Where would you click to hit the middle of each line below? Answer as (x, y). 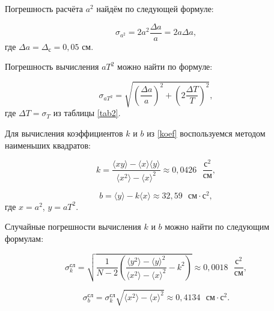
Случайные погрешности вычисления (73, 226)
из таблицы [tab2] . (87, 113)
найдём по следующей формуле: (155, 8)
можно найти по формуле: (165, 66)
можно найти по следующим (217, 226)
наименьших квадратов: (48, 145)
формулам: (24, 238)
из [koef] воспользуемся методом (206, 133)
